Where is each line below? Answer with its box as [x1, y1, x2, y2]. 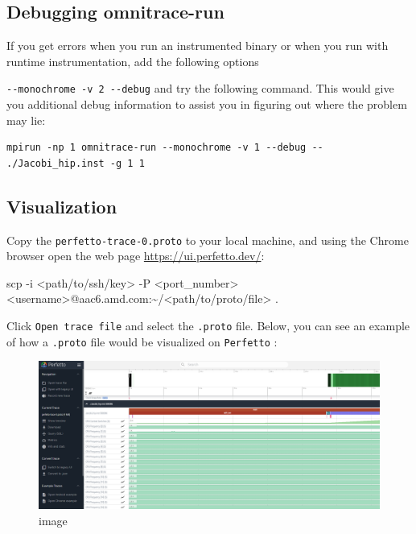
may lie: [6, 111, 46, 128]
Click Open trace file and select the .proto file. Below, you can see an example [6, 317, 410, 334]
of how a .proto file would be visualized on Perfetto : [6, 333, 278, 350]
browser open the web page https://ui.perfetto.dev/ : [6, 247, 265, 264]
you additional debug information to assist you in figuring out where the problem [6, 96, 407, 113]
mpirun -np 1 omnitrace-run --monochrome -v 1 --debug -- [6, 142, 323, 154]
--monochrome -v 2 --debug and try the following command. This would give [6, 80, 394, 97]
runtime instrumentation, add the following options [6, 52, 259, 69]
